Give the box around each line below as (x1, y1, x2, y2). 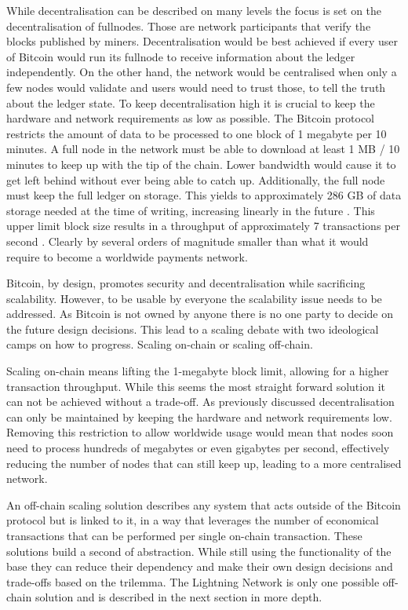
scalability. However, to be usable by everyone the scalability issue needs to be (6, 290, 382, 306)
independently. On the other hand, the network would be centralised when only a (6, 64, 397, 80)
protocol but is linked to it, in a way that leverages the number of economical (6, 512, 379, 528)
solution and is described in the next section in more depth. (35, 589, 322, 605)
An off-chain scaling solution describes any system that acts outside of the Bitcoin (6, 496, 401, 513)
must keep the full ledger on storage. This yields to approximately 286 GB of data (6, 187, 402, 203)
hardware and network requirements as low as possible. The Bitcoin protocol (6, 110, 375, 126)
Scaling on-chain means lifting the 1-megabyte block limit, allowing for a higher (6, 363, 389, 379)
